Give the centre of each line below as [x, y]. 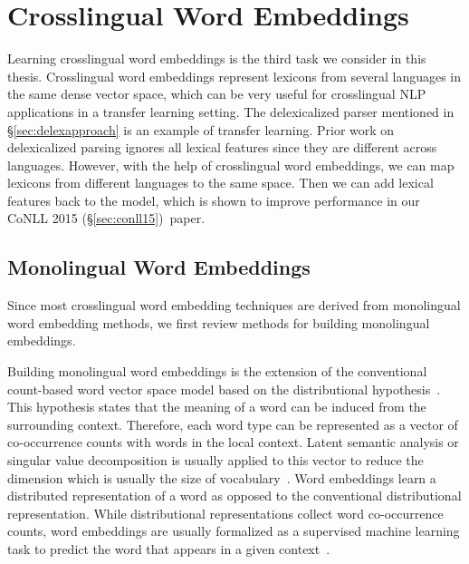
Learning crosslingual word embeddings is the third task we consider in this [217, 58]
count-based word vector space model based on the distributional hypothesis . [224, 389]
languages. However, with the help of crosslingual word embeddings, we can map [231, 165]
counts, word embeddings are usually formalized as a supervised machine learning [234, 531]
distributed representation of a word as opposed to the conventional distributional [234, 496]
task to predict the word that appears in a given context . [169, 548]
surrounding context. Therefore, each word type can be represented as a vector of [233, 424]
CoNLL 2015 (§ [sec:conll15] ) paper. [106, 218]
